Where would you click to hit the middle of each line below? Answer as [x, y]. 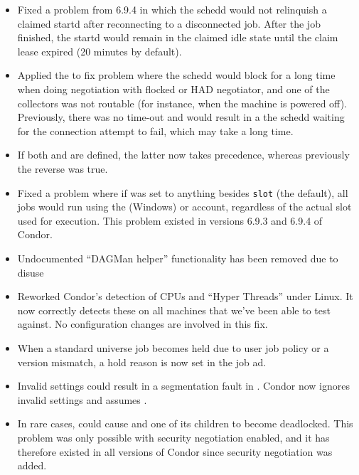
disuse [31, 272]
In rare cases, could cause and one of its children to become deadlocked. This [185, 423]
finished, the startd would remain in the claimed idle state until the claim [178, 37]
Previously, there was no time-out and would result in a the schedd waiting [181, 117]
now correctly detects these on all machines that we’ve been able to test [174, 310]
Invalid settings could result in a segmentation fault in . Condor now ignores [183, 386]
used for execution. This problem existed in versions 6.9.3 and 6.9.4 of [170, 220]
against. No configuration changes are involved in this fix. [143, 324]
